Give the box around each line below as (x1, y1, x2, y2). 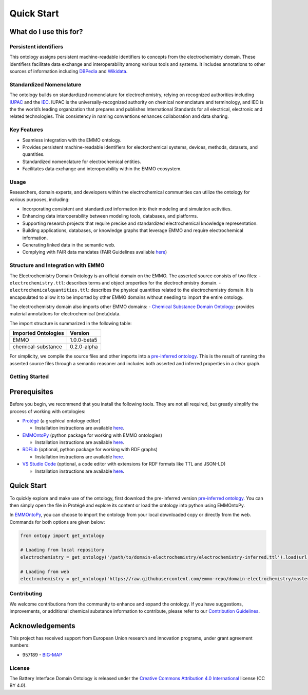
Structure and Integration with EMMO (9, 262, 105, 269)
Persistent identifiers (9, 43, 64, 50)
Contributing (9, 590, 42, 597)
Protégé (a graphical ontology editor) (22, 417, 101, 424)
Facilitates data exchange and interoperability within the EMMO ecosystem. (22, 166, 182, 172)
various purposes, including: (9, 196, 70, 203)
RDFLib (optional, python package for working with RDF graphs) (22, 447, 158, 453)
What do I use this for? (9, 27, 83, 36)
